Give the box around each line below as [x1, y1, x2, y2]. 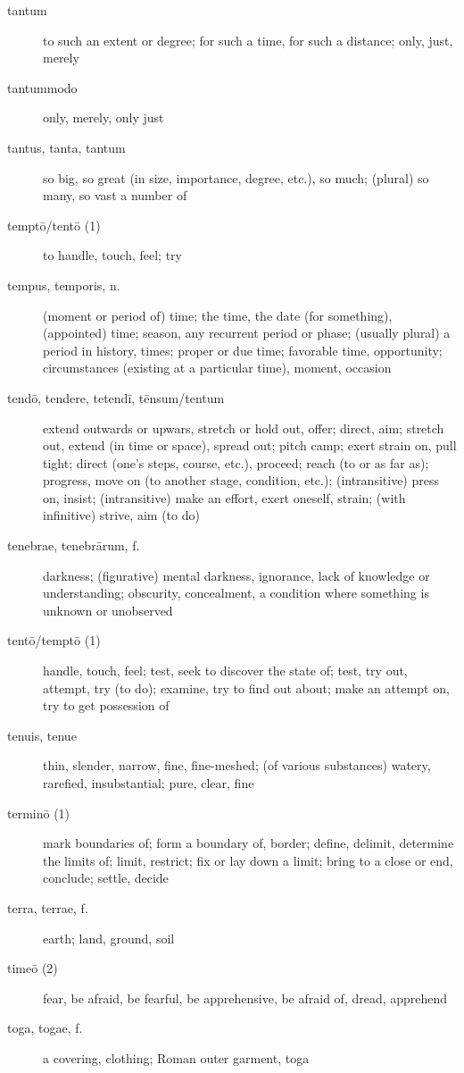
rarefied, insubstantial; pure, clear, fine [43, 774, 254, 792]
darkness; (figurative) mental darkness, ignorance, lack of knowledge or [43, 566, 430, 584]
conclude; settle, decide [43, 868, 169, 887]
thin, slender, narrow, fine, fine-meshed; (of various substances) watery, [43, 756, 431, 775]
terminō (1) [7, 803, 70, 822]
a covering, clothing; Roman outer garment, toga [43, 1048, 310, 1067]
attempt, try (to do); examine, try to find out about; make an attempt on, [43, 678, 450, 697]
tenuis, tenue [7, 725, 77, 744]
